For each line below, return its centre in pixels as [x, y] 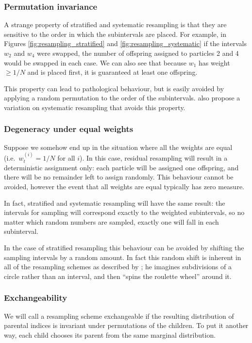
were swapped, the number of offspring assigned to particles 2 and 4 [138, 53]
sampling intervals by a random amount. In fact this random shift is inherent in [123, 257]
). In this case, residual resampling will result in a [153, 158]
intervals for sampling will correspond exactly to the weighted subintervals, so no [124, 212]
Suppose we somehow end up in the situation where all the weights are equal [118, 147]
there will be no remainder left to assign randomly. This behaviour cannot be [119, 177]
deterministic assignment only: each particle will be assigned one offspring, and [121, 167]
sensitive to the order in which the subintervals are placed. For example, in [115, 34]
